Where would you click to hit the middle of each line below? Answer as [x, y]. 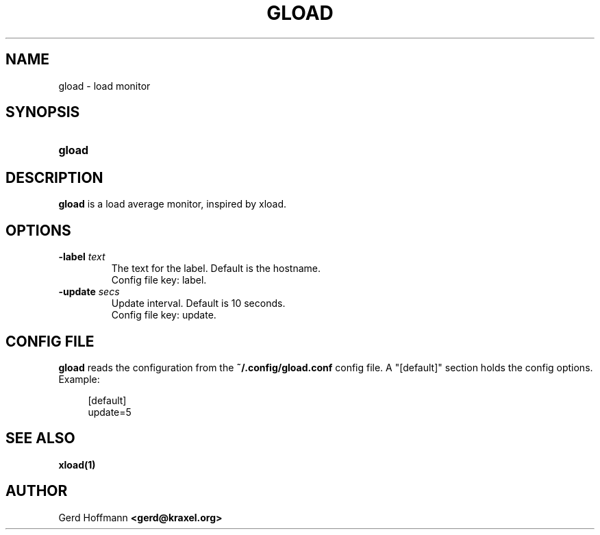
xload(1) [77, 464]
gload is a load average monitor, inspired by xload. [173, 204]
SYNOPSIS [43, 112]
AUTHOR [37, 491]
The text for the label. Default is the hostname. [216, 269]
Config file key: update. [164, 315]
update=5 [110, 412]
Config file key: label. [159, 280]
